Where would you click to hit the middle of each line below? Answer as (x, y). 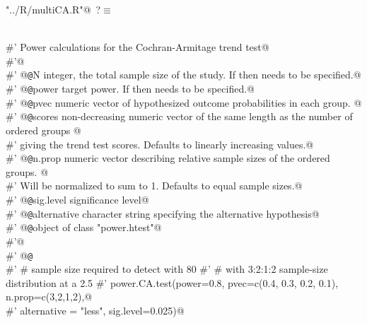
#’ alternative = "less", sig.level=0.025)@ (95, 311)
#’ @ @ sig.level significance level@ (77, 200)
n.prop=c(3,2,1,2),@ (49, 296)
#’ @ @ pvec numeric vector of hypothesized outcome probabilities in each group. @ (184, 102)
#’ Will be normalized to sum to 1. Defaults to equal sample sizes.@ (154, 186)
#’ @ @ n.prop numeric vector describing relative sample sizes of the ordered (168, 158)
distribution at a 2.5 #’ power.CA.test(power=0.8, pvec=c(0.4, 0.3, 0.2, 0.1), (172, 282)
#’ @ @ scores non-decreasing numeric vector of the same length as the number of (179, 116)
